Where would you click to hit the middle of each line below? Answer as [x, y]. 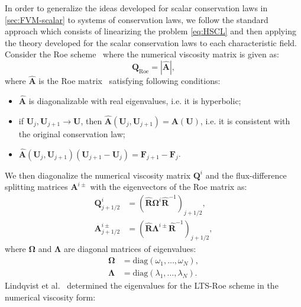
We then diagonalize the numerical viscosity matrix [98, 175]
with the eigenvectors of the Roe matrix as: [169, 187]
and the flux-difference [246, 175]
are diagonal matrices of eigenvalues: [130, 249]
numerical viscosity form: [50, 297]
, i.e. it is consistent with [245, 120]
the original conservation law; [72, 133]
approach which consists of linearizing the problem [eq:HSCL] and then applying [150, 31]
